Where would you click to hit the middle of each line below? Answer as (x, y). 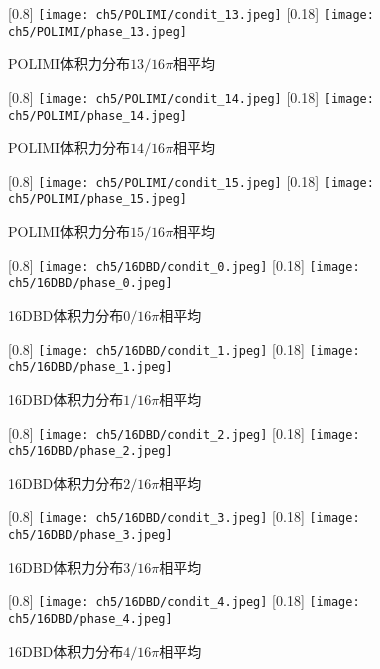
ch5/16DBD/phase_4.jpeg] (90, 619)
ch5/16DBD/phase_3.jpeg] (90, 535)
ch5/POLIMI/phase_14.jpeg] (97, 115)
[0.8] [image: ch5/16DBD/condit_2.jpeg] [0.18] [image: (184, 432)
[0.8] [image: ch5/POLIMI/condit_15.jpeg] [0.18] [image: (191, 180)
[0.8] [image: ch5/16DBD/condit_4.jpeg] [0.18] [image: (184, 600)
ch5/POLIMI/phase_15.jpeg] (97, 199)
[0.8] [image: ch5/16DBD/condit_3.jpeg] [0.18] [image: (184, 516)
